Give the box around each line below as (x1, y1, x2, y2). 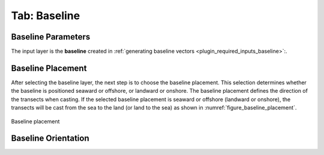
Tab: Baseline (11, 9, 80, 22)
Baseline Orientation (11, 133, 89, 144)
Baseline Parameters (11, 32, 91, 42)
